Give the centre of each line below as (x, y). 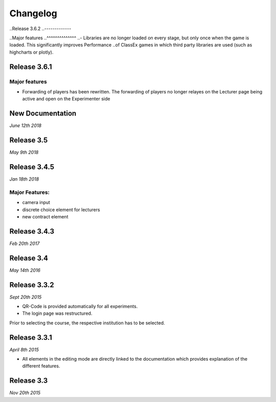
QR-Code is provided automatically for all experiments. (80, 307)
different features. (41, 366)
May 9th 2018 (24, 153)
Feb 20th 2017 (25, 243)
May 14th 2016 (25, 270)
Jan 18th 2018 (24, 179)
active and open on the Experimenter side (66, 99)
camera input (36, 203)
